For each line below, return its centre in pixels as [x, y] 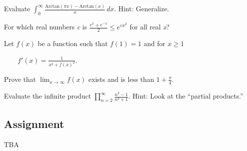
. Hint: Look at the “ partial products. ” [186, 96]
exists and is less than [121, 79]
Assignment [34, 123]
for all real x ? [149, 27]
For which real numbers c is [46, 27]
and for [155, 43]
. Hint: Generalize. [142, 9]
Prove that [20, 79]
